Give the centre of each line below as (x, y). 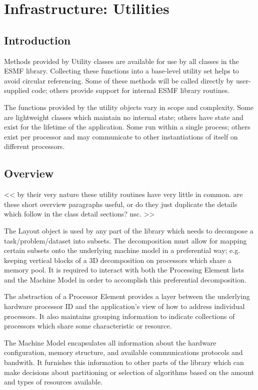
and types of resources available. (53, 382)
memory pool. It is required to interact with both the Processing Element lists (124, 270)
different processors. (34, 146)
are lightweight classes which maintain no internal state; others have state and (124, 117)
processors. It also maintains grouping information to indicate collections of (119, 316)
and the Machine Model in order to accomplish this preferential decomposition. (125, 279)
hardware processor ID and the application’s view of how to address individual (124, 306)
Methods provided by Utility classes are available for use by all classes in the (121, 61)
